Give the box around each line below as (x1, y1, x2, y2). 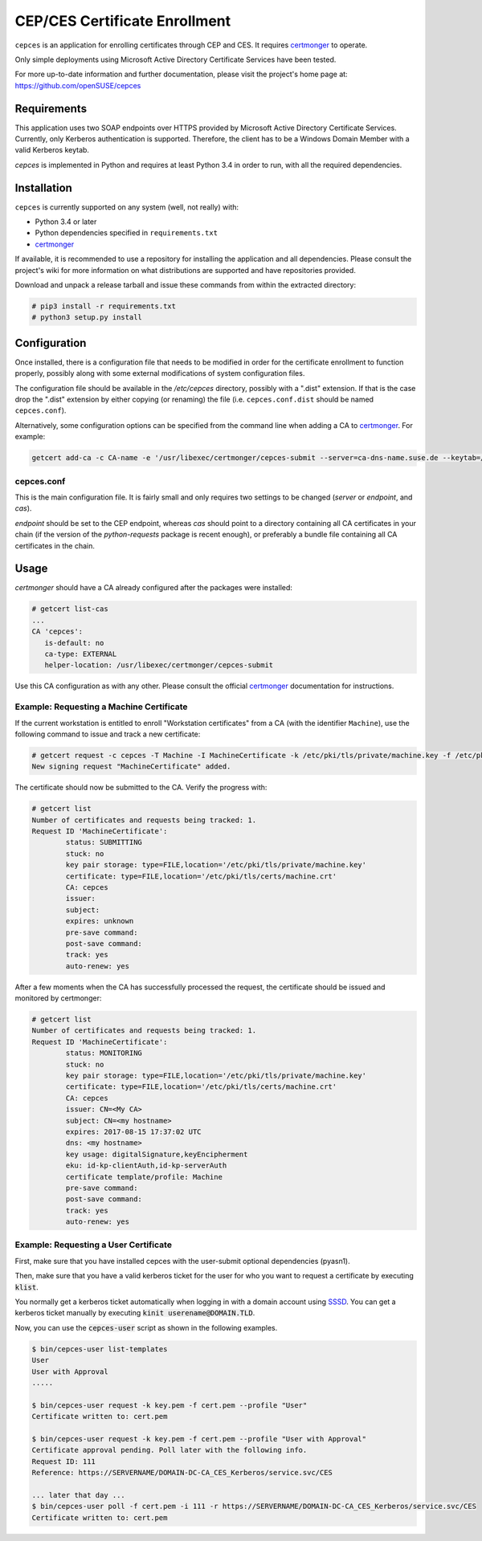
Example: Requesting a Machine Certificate (14, 701, 188, 712)
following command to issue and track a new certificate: (14, 729, 201, 739)
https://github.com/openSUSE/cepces (14, 80, 141, 90)
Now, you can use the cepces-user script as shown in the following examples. (14, 1323, 278, 1332)
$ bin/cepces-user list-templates (31, 1344, 168, 1353)
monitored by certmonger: (14, 993, 102, 1003)
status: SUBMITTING (65, 838, 142, 847)
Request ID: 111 (31, 1457, 96, 1466)
